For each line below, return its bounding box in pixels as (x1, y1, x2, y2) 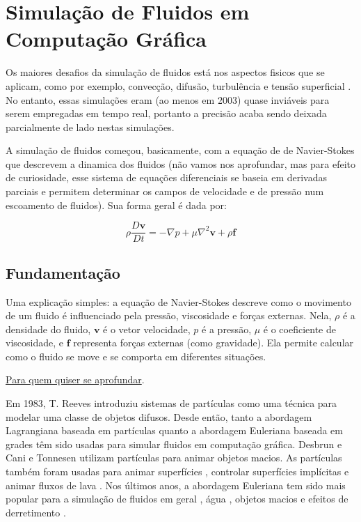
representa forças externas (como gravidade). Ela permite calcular (73, 335, 354, 350)
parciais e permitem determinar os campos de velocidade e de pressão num (6, 184, 324, 199)
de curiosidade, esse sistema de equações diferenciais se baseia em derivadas (6, 170, 328, 185)
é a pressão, (202, 321, 252, 336)
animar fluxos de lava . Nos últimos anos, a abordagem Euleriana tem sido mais (6, 477, 346, 492)
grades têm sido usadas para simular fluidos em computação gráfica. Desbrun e (6, 436, 342, 451)
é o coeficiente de (263, 321, 336, 336)
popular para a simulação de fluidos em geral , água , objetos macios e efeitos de (6, 491, 348, 506)
